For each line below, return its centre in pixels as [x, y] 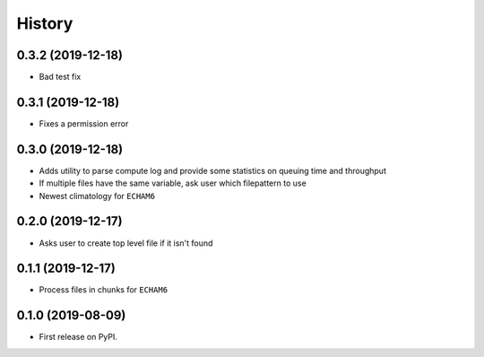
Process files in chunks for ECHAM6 [104, 290]
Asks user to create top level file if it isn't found [126, 243]
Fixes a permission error [84, 123]
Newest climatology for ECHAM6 [97, 196]
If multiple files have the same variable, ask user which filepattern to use [173, 183]
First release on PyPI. [78, 337]
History [45, 23]
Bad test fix [60, 77]
